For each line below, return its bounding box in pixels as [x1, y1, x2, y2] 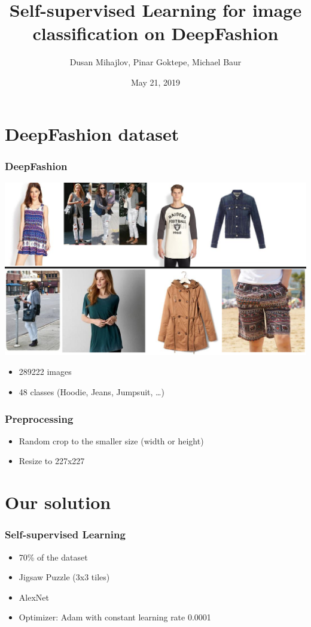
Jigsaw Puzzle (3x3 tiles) [19, 571, 110, 583]
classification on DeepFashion [32, 21, 279, 46]
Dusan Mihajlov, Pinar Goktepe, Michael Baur [69, 56, 242, 68]
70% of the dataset [19, 550, 88, 563]
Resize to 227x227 [19, 455, 85, 467]
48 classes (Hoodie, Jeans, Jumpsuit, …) [19, 386, 164, 398]
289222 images [19, 365, 72, 378]
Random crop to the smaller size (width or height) [19, 434, 204, 447]
